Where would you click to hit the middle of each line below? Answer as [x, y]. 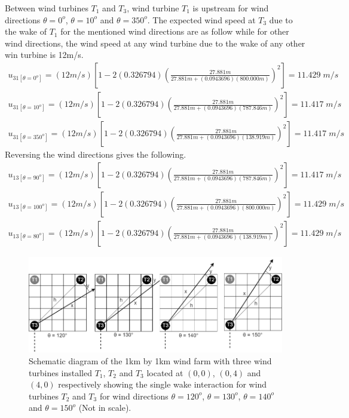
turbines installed [60, 372]
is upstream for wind [231, 8]
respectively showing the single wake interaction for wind [163, 384]
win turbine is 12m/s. [44, 55]
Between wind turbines [47, 8]
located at [165, 372]
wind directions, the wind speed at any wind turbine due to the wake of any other [155, 43]
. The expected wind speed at [201, 19]
